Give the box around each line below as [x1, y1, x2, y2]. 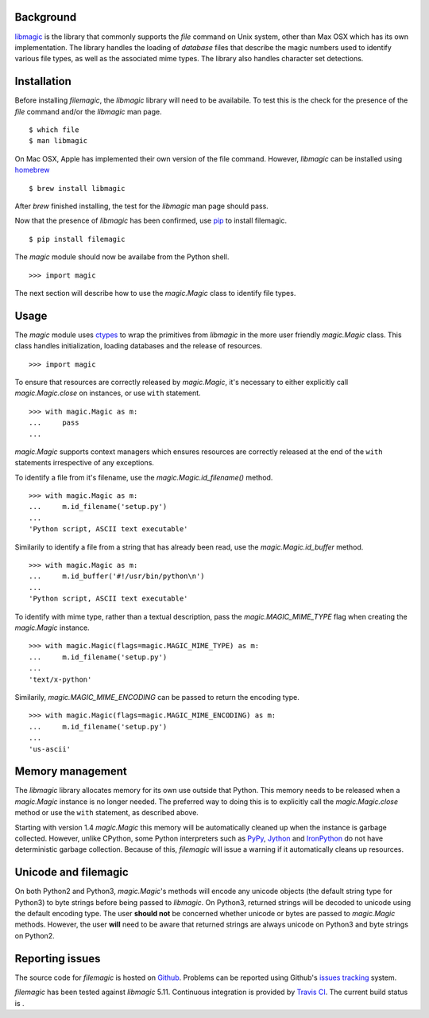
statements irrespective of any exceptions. [14, 458, 155, 468]
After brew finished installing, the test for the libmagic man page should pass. [14, 201, 269, 211]
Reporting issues [14, 951, 101, 966]
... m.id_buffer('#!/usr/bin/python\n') [29, 572, 206, 581]
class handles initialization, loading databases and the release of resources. [14, 341, 262, 351]
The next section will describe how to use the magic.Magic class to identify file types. [14, 288, 296, 297]
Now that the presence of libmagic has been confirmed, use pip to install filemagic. [14, 216, 288, 226]
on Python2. [14, 931, 55, 940]
